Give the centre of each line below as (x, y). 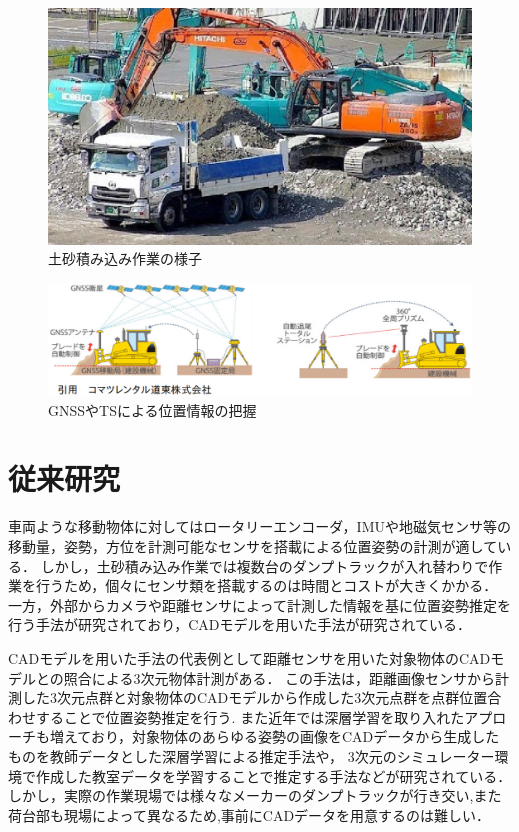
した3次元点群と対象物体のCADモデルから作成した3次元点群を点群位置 (254, 697)
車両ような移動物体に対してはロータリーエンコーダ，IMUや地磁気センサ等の (259, 526)
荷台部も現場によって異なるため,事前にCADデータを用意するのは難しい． (249, 814)
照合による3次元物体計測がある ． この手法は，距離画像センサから (279, 677)
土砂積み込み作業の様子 (125, 258)
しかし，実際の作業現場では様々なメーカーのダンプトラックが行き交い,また (255, 795)
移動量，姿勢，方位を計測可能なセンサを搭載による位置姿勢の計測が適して (253, 545)
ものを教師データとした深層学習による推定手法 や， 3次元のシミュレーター (251, 755)
